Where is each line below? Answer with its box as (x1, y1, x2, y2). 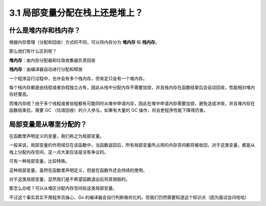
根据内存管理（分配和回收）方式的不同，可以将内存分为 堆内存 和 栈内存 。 (9, 39, 160, 45)
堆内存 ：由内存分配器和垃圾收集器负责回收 (9, 57, 96, 63)
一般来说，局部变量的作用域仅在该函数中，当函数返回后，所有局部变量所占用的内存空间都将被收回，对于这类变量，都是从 (9, 142, 255, 148)
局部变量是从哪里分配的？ (9, 120, 87, 128)
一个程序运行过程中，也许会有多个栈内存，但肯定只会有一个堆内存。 (9, 75, 147, 81)
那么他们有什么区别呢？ (9, 48, 57, 54)
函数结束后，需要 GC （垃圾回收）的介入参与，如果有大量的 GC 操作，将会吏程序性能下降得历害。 (9, 107, 208, 113)
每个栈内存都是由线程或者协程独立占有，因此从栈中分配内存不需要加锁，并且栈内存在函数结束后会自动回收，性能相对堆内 (9, 84, 255, 91)
